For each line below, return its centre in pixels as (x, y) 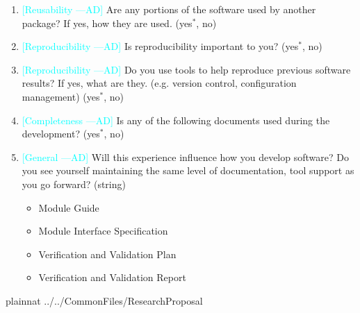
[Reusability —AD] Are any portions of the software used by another (169, 9)
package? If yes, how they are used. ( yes (107, 23)
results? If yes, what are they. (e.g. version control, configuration (159, 83)
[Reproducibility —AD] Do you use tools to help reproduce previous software (186, 69)
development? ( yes (61, 134)
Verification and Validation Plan (107, 254)
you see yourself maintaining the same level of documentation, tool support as (188, 170)
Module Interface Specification (103, 231)
